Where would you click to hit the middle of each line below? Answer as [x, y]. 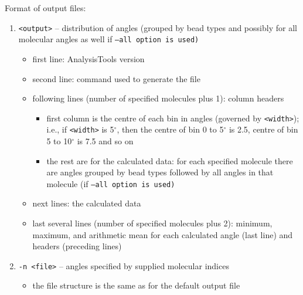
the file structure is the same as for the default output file [136, 285]
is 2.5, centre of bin [263, 129]
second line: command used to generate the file [116, 78]
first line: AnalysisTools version [88, 58]
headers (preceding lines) [77, 246]
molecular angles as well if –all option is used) [109, 39]
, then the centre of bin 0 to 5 [170, 129]
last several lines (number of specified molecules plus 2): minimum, [152, 223]
